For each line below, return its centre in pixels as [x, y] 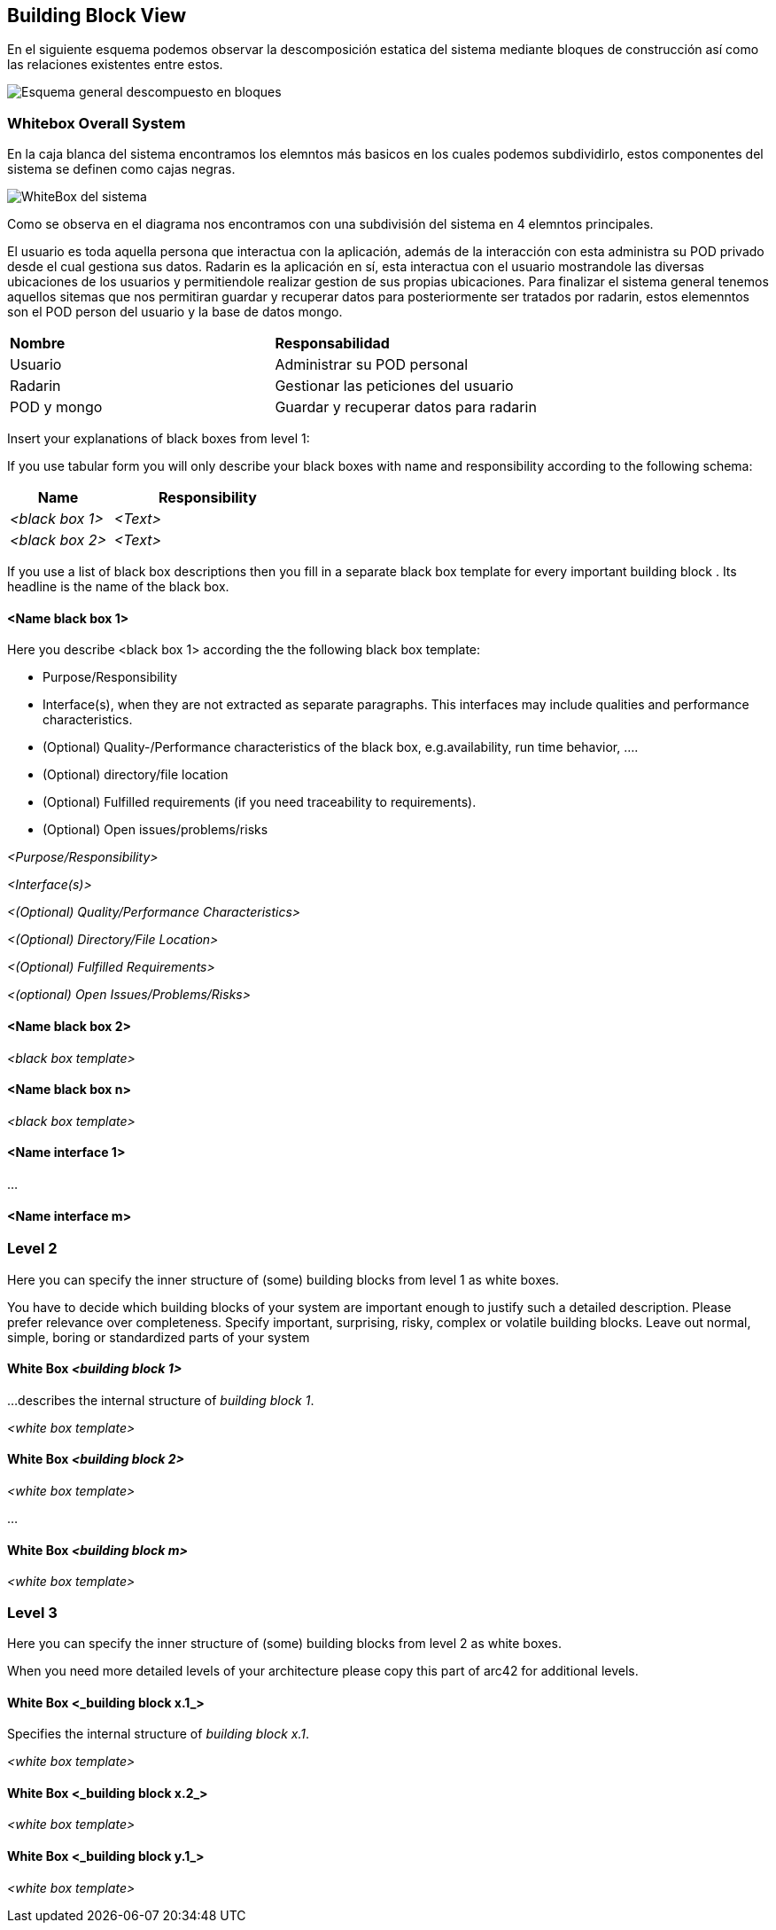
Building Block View [97, 16]
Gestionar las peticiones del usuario [394, 386]
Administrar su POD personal [372, 365]
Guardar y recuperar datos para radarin [406, 407]
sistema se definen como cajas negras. [121, 169]
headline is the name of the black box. [118, 587]
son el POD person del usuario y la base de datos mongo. [175, 312]
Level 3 [32, 1612]
